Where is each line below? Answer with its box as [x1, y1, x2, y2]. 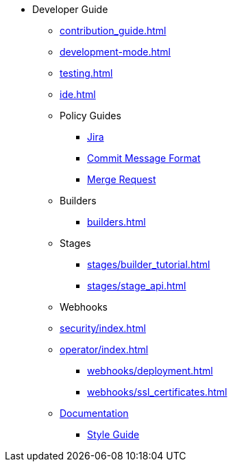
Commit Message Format [87, 152, 201, 164]
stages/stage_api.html [87, 280, 186, 291]
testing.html [60, 67, 113, 79]
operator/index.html [60, 344, 149, 355]
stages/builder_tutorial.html [87, 259, 210, 270]
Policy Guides [60, 110, 121, 121]
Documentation [60, 407, 129, 419]
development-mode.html [60, 46, 171, 58]
